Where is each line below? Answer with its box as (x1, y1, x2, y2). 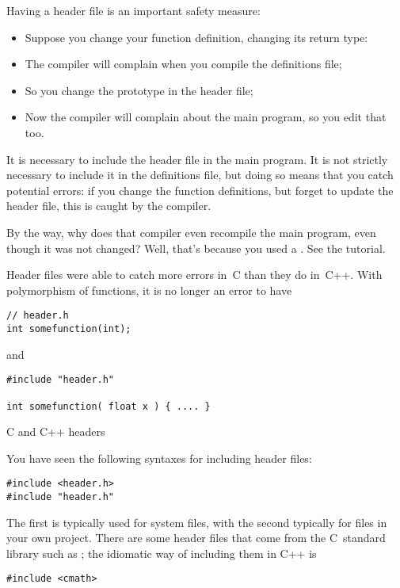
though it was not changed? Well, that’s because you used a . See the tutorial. (6, 239, 386, 256)
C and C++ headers (6, 423, 105, 440)
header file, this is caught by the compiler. (6, 197, 211, 214)
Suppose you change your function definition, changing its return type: (25, 29, 368, 45)
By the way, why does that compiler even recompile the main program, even (6, 223, 376, 240)
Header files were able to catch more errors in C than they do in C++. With (6, 266, 383, 283)
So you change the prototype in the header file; (25, 82, 253, 98)
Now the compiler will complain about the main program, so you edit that (25, 109, 387, 125)
